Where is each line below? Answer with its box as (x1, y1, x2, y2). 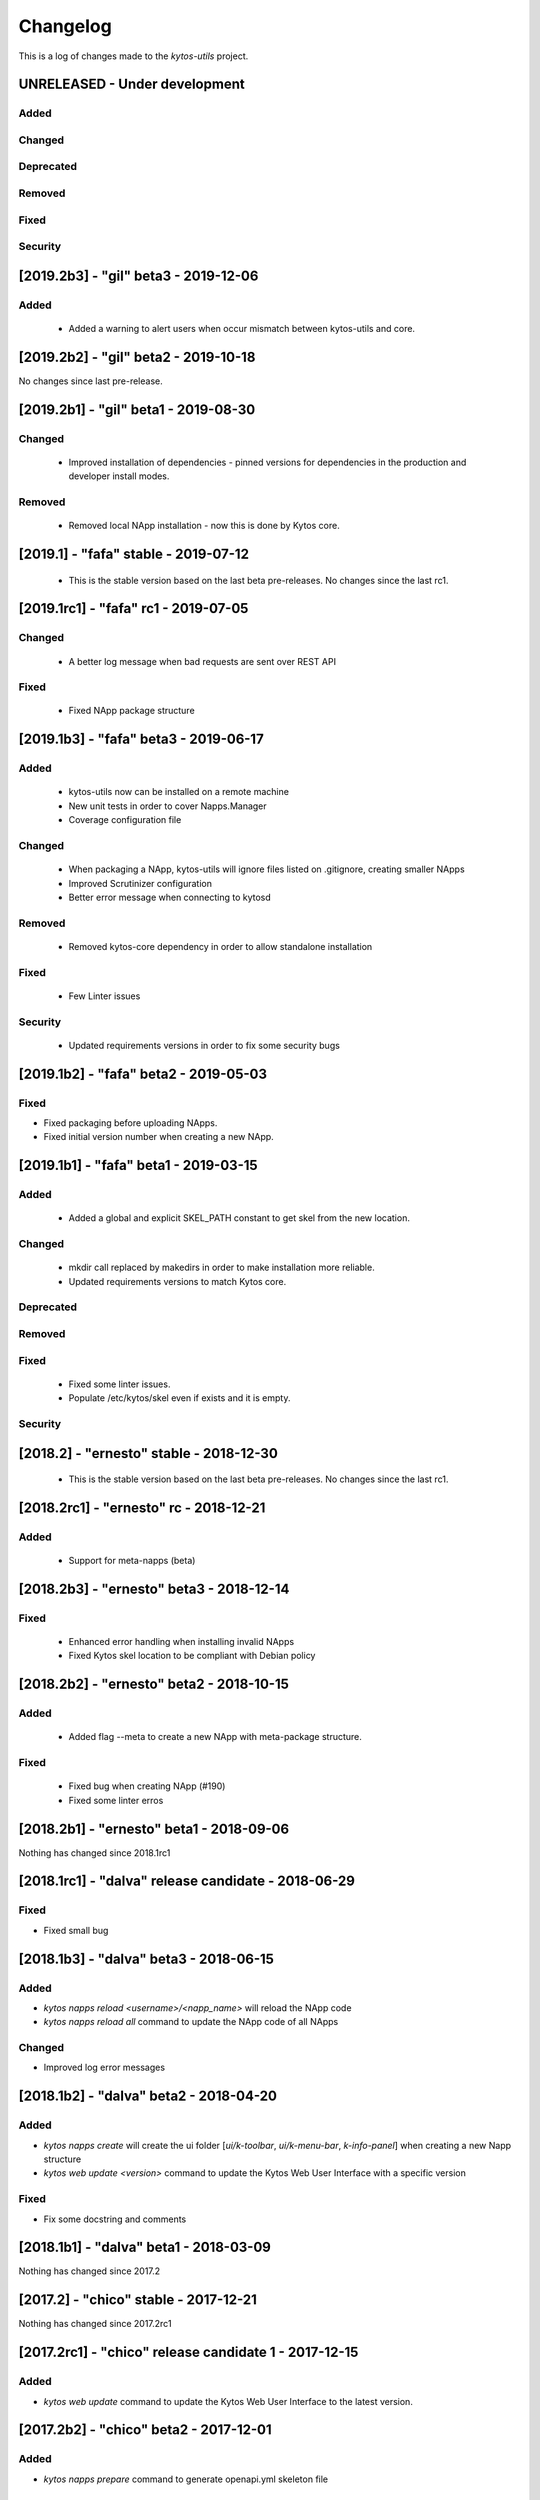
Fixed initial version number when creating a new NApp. (43, 1131, 274, 1143)
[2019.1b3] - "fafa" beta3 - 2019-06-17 (18, 731, 264, 748)
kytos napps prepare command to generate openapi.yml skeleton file (43, 2473, 329, 2485)
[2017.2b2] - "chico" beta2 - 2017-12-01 (18, 2421, 272, 2439)
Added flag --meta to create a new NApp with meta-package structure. (68, 1731, 362, 1743)
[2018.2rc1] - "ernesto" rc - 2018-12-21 (18, 1499, 266, 1516)
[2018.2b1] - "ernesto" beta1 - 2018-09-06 (18, 1820, 290, 1837)
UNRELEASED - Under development (18, 76, 245, 93)
